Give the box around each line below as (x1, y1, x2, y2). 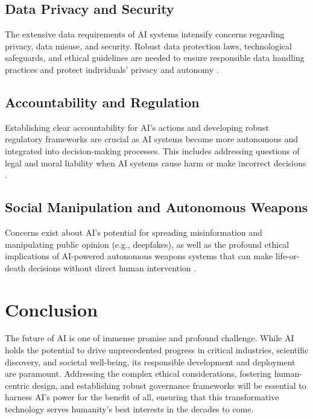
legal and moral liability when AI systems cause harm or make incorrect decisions (5, 156, 306, 169)
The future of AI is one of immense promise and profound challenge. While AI (5, 332, 294, 344)
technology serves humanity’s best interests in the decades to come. (5, 403, 254, 415)
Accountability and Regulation (5, 92, 200, 111)
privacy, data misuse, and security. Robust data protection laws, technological (5, 39, 292, 52)
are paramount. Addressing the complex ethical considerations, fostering (5, 367, 271, 380)
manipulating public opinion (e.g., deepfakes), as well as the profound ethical (5, 238, 289, 250)
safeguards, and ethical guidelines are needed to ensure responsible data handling (5, 51, 305, 64)
